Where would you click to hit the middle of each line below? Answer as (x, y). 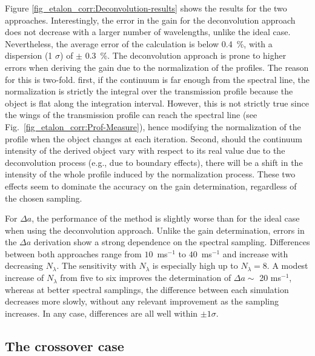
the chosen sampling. (44, 198)
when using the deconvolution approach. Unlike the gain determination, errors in (155, 230)
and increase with (255, 253)
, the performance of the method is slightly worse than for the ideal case (166, 218)
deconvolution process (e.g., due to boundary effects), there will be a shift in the (154, 162)
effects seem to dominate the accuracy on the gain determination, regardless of (151, 186)
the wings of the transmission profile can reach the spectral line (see (131, 115)
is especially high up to (195, 265)
